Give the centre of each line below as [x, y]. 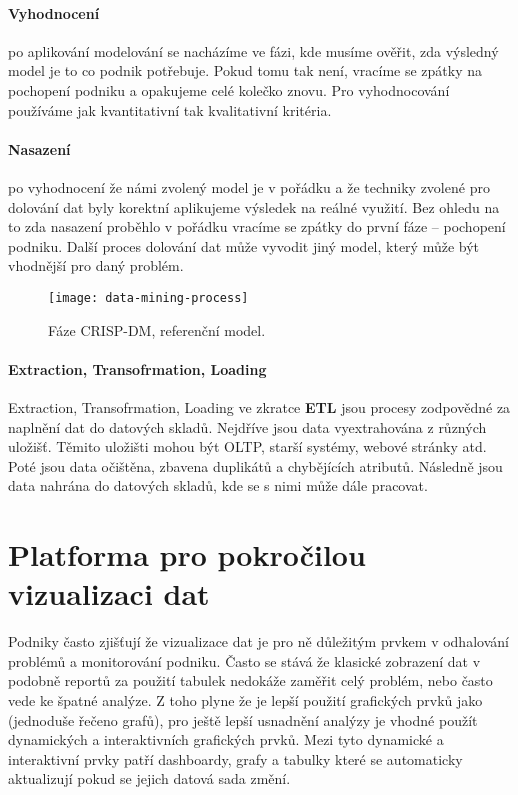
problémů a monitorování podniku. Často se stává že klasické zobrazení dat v [244, 660]
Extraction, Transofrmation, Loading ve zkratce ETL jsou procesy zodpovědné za [259, 406]
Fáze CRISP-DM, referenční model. [157, 329]
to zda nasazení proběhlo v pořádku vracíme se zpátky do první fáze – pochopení [257, 226]
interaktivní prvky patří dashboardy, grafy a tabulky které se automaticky [235, 758]
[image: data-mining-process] [148, 297]
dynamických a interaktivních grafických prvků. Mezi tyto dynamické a [226, 739]
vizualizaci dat [109, 593]
